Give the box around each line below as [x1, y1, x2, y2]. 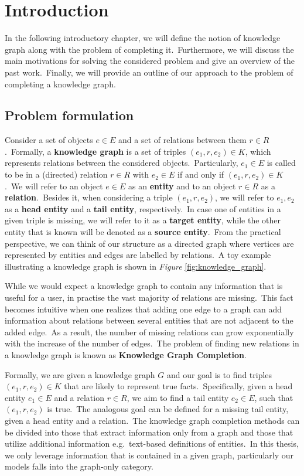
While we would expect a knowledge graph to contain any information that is [5, 280, 283, 292]
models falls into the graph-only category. [5, 460, 153, 472]
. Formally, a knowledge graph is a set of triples [5, 145, 186, 157]
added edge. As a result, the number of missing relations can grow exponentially [5, 325, 294, 338]
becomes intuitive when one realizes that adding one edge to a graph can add [5, 302, 282, 315]
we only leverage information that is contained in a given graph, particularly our [5, 448, 294, 461]
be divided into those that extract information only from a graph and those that [5, 426, 293, 438]
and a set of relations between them [118, 134, 247, 146]
